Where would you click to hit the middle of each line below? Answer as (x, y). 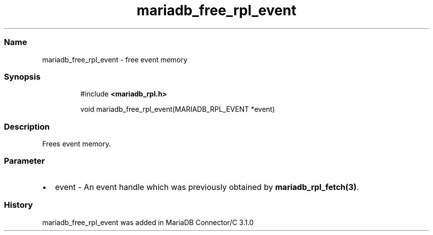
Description (27, 126)
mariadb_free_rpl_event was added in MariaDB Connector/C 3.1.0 (148, 222)
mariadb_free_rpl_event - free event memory (115, 59)
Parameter (24, 161)
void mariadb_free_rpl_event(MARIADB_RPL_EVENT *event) (178, 109)
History (19, 205)
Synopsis (22, 76)
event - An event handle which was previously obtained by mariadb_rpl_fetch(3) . (207, 187)
